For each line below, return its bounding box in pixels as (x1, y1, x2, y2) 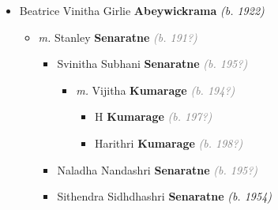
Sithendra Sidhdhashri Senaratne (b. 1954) (57, 188, 272, 204)
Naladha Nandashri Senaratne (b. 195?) (57, 161, 258, 178)
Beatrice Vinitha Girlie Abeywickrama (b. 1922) (19, 2, 265, 18)
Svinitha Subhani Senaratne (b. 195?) (57, 55, 248, 72)
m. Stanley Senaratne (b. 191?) (38, 28, 197, 45)
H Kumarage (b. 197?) (94, 108, 212, 125)
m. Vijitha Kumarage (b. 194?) (76, 81, 235, 98)
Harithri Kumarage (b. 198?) (94, 134, 243, 151)
